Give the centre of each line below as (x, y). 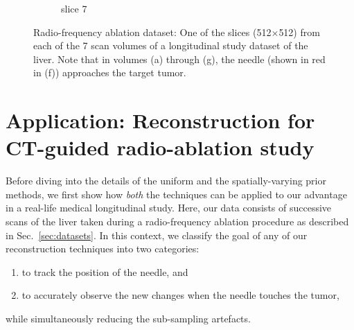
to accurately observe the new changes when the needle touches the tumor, (180, 295)
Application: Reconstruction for (160, 120)
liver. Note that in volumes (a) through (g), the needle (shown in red (179, 59)
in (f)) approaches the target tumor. (110, 72)
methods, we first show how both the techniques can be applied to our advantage (176, 194)
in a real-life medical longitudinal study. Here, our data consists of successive (169, 208)
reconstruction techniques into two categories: (103, 249)
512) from (299, 32)
